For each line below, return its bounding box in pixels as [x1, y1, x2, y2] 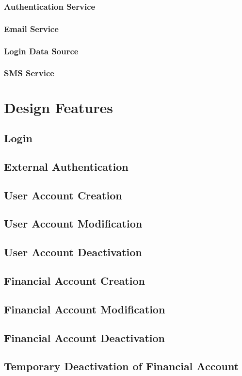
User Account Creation [4, 187, 122, 202]
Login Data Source [4, 45, 79, 57]
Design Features [4, 97, 113, 117]
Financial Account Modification [4, 301, 165, 316]
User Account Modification [4, 216, 143, 231]
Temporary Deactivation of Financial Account [4, 359, 239, 374]
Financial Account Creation [4, 273, 145, 288]
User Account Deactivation [4, 245, 142, 260]
